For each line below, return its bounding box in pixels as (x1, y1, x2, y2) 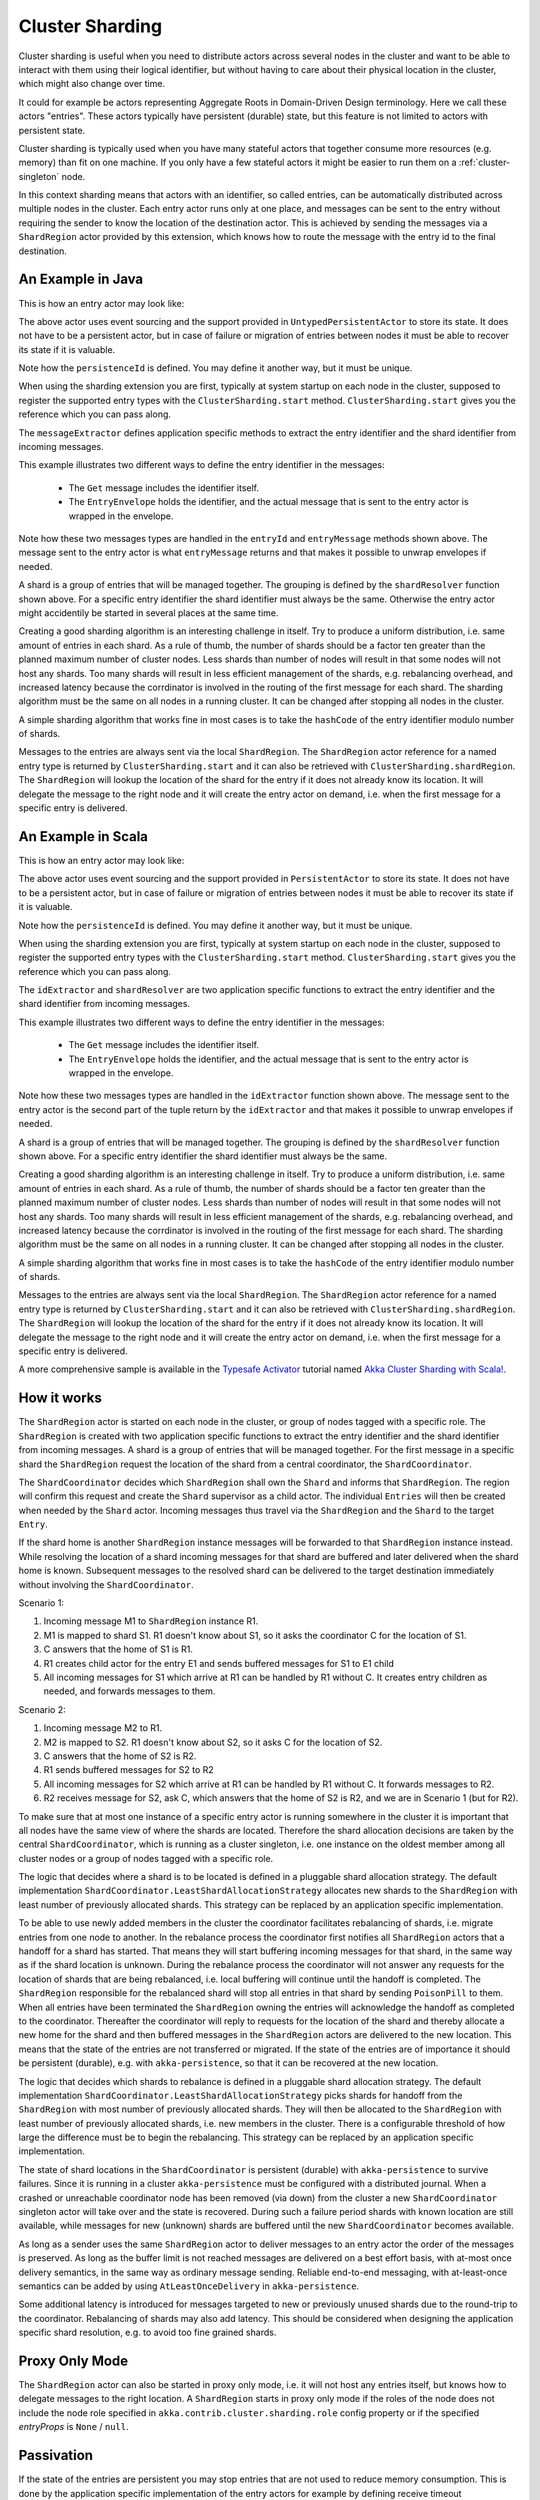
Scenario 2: (18, 1703, 66, 1715)
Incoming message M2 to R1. (43, 1722, 163, 1734)
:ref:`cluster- (458, 156, 511, 169)
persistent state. (18, 124, 86, 136)
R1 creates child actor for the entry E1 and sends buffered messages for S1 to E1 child (43, 1657, 395, 1669)
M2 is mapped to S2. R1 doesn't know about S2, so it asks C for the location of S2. (43, 1736, 383, 1748)
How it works (18, 1390, 102, 1407)
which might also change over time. (18, 78, 165, 90)
